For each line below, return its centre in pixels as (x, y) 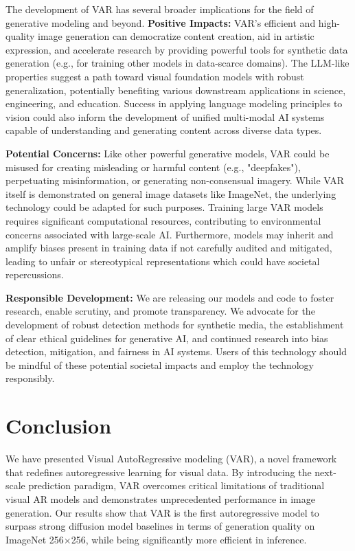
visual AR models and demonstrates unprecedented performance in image (160, 498)
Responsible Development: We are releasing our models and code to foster (170, 297)
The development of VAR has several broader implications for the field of (160, 9)
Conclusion (59, 426)
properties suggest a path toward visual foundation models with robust (155, 76)
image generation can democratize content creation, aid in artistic (176, 36)
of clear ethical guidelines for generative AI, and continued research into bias (167, 338)
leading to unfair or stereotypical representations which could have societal (163, 261)
